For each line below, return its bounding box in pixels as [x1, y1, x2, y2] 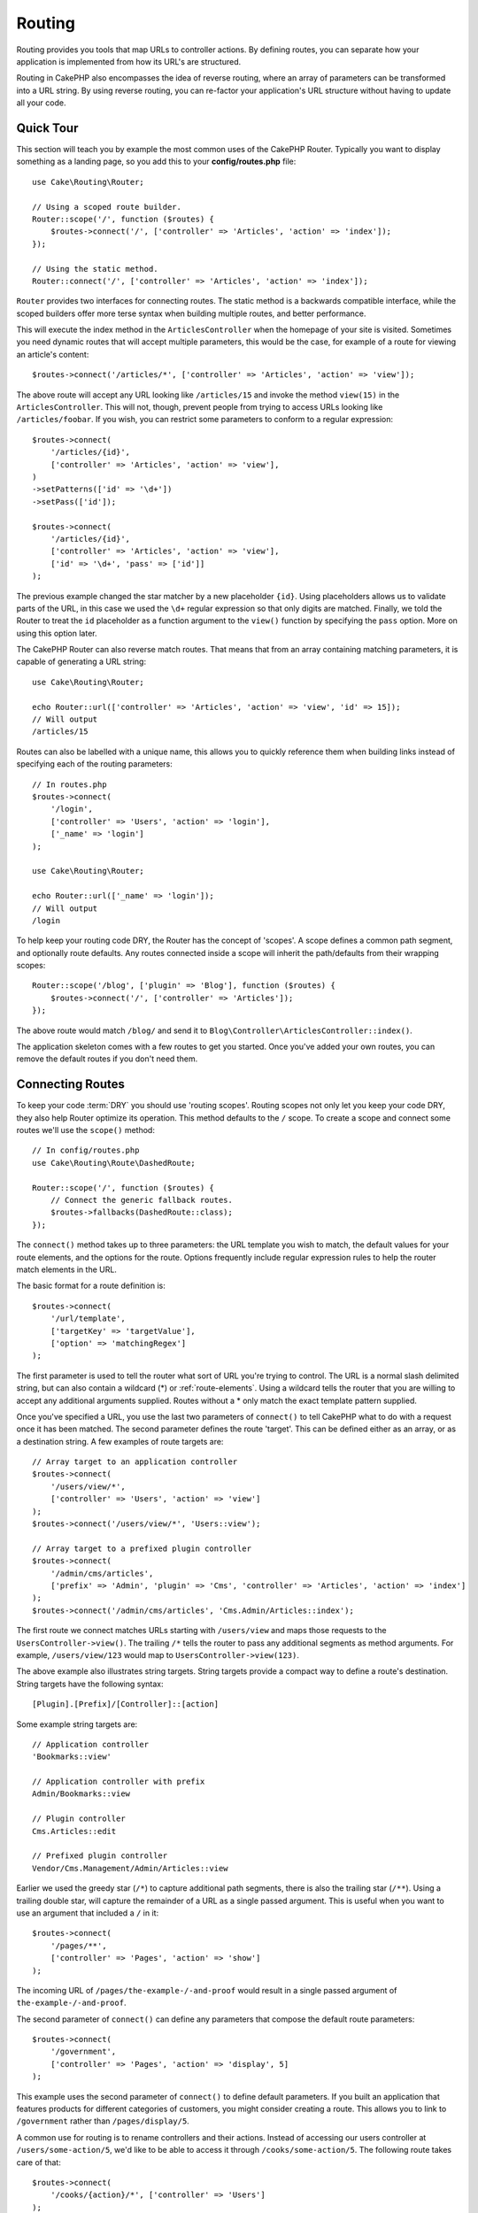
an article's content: [16, 349, 89, 359]
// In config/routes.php [32, 1145, 140, 1155]
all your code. [16, 97, 66, 108]
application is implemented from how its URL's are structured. [16, 56, 242, 66]
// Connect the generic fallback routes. [50, 1195, 234, 1206]
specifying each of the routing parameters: [16, 759, 173, 769]
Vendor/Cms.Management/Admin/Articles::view [32, 1863, 229, 1873]
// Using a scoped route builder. [32, 202, 181, 212]
